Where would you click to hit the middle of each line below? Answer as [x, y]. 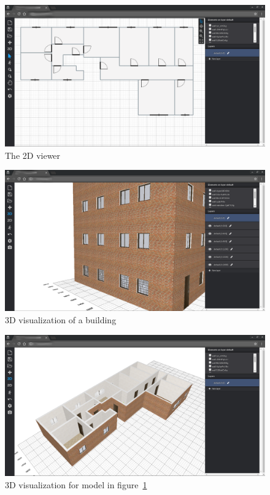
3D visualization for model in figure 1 [76, 484]
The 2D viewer [33, 155]
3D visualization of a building [61, 320]
